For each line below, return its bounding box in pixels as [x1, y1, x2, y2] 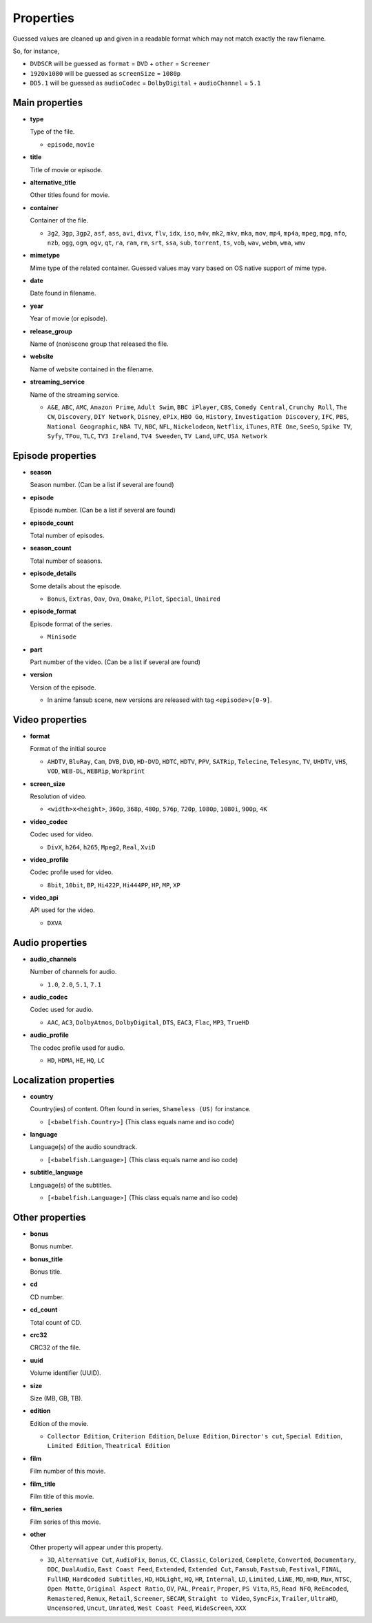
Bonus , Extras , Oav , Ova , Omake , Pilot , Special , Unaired [47, 595, 220, 603]
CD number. [30, 1292, 65, 1301]
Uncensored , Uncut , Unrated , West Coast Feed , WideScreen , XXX [47, 1604, 247, 1612]
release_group [30, 327, 72, 335]
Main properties [12, 96, 83, 108]
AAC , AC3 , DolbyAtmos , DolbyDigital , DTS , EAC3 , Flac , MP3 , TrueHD [47, 1018, 249, 1026]
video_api [30, 893, 59, 902]
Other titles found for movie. [30, 191, 110, 199]
